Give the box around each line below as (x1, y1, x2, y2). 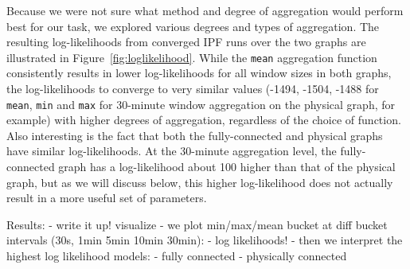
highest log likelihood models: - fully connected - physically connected (6, 248, 347, 264)
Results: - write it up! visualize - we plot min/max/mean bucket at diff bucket (6, 216, 388, 232)
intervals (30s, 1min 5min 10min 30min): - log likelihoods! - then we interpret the (6, 232, 403, 248)
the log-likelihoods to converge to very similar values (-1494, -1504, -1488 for (6, 80, 379, 97)
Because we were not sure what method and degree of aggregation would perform (6, 2, 404, 18)
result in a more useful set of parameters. (6, 189, 207, 206)
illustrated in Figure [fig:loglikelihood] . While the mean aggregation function (6, 49, 377, 65)
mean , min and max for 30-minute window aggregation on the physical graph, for (6, 96, 396, 112)
